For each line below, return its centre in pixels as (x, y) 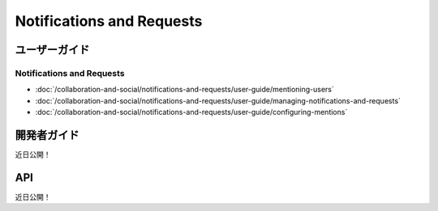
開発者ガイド (47, 135)
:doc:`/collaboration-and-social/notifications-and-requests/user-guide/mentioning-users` (185, 90)
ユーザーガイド (52, 50)
